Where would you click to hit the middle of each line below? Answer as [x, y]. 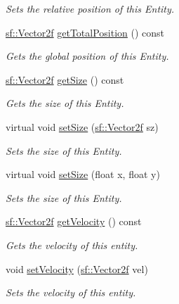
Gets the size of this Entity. [65, 103]
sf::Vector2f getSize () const [65, 79]
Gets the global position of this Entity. [87, 56]
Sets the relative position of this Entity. [90, 8]
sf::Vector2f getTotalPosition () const [85, 32]
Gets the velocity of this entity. [72, 245]
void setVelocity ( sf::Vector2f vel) [77, 268]
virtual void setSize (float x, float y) [83, 174]
